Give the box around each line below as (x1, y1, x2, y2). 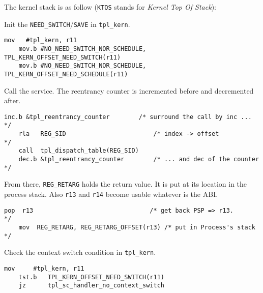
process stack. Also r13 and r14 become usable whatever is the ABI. (4, 189, 218, 199)
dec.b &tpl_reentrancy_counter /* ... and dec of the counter (18, 156, 259, 163)
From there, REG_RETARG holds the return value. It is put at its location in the (4, 179, 247, 189)
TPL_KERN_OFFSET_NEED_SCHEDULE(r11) (4, 70, 128, 78)
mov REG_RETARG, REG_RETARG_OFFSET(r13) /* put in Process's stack (18, 224, 255, 231)
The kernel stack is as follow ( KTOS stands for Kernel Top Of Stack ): (4, 2, 216, 12)
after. (4, 95, 21, 106)
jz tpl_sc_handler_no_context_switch (18, 282, 164, 289)
